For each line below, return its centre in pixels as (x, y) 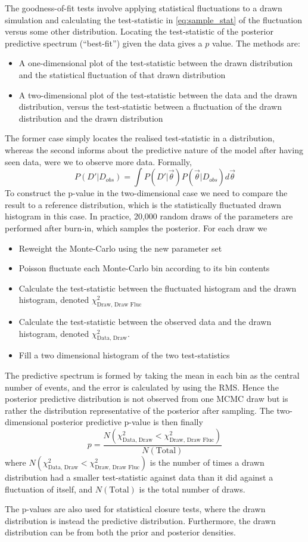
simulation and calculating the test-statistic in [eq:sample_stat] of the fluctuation (154, 19)
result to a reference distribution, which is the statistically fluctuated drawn (143, 204)
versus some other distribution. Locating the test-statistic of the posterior (139, 31)
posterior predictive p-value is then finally (127, 422)
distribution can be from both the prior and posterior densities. (120, 532)
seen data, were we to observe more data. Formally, (98, 161)
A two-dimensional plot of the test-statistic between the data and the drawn (158, 95)
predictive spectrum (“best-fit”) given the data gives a (104, 43)
